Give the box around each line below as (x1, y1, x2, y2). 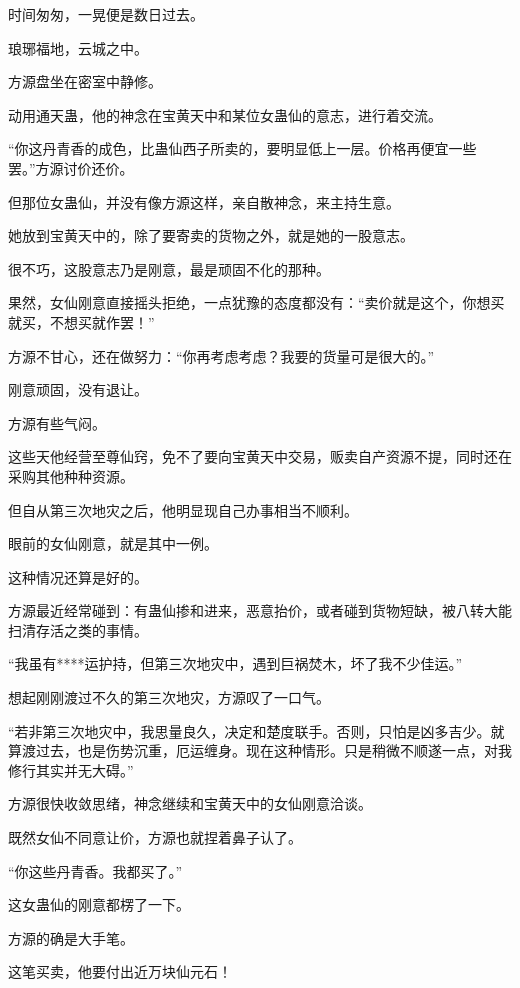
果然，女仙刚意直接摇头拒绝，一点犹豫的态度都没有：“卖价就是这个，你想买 (8, 292, 505, 313)
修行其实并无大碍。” (8, 759, 134, 780)
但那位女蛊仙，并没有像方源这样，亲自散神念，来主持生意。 (8, 191, 400, 212)
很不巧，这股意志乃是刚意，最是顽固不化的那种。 (8, 258, 330, 279)
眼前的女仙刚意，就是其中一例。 (8, 533, 218, 554)
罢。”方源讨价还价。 (8, 157, 134, 178)
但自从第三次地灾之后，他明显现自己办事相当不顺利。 (8, 499, 358, 520)
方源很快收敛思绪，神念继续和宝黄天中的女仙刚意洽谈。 (8, 793, 372, 814)
